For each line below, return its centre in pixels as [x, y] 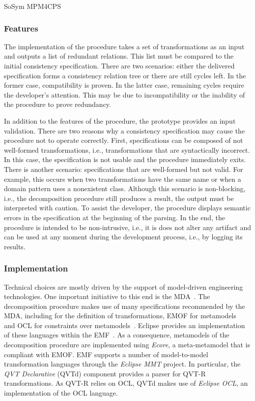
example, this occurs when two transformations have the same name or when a [123, 179]
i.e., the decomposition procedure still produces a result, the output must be [119, 198]
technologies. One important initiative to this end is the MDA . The [107, 296]
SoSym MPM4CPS [32, 6]
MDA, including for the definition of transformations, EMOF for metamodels [120, 316]
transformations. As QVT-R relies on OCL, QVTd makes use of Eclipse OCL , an [126, 383]
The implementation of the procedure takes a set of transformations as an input [124, 46]
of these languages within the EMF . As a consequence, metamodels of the [117, 335]
